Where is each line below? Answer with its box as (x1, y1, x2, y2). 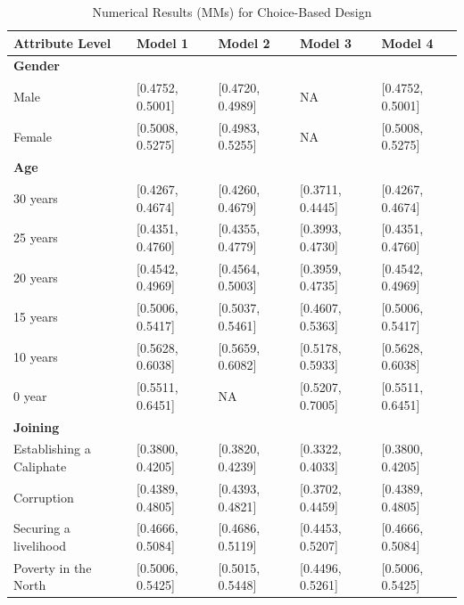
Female (13, 127, 52, 145)
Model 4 (381, 33, 434, 52)
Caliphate (13, 457, 67, 476)
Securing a (13, 519, 70, 537)
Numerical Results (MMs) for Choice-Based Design (92, 3, 372, 20)
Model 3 (300, 33, 352, 52)
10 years (13, 347, 58, 365)
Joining (13, 417, 60, 436)
